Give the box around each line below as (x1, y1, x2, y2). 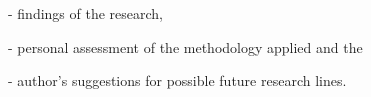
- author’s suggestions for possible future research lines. (8, 70, 347, 91)
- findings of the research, (8, 3, 164, 23)
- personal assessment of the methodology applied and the (8, 36, 363, 57)
